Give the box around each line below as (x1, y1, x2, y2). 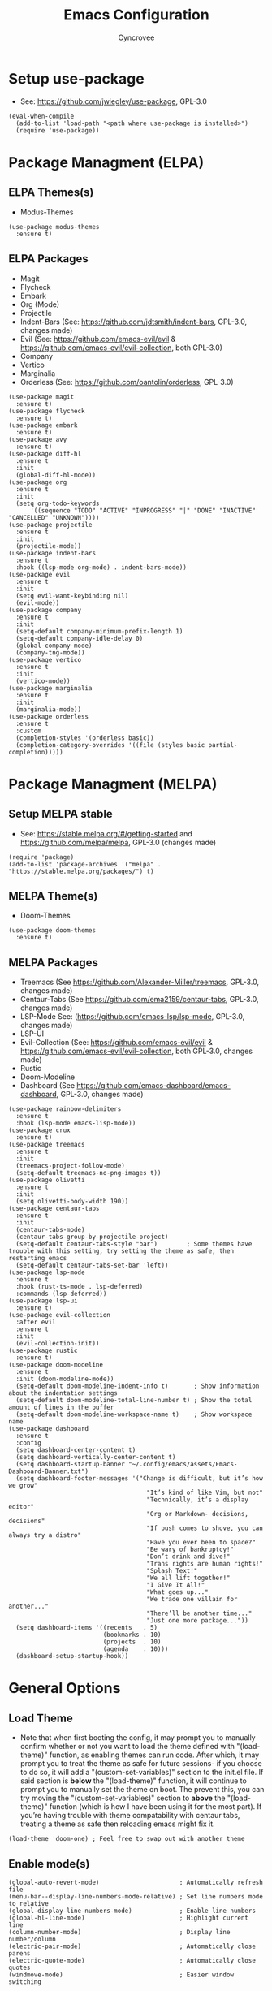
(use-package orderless (8, 712, 89, 720)
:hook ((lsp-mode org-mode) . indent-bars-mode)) (15, 563, 187, 572)
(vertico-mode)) (15, 676, 71, 685)
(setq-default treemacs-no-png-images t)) (15, 1169, 162, 1177)
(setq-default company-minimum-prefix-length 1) (15, 627, 183, 635)
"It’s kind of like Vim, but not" (146, 1488, 264, 1497)
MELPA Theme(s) (8, 889, 98, 903)
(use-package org (8, 477, 67, 486)
